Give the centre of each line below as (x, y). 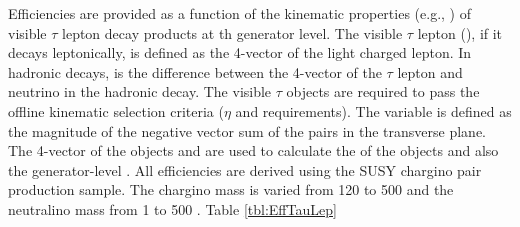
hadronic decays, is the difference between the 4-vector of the (195, 71)
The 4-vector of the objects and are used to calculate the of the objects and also (253, 150)
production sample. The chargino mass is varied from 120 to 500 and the (231, 189)
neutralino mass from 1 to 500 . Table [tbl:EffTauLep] (172, 208)
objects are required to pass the (383, 91)
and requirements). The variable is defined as (373, 110)
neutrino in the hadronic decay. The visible (140, 91)
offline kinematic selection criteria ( (116, 110)
